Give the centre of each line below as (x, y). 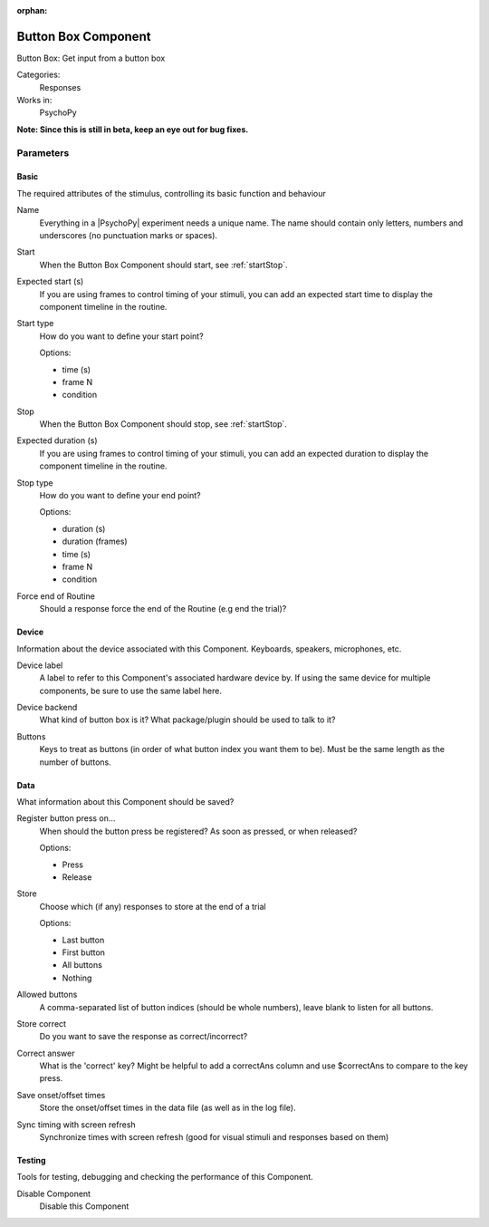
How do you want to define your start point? (121, 336)
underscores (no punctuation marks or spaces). (128, 235)
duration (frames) (95, 541)
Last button (83, 940)
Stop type (35, 483)
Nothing (77, 978)
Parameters (43, 152)
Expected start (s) (50, 282)
